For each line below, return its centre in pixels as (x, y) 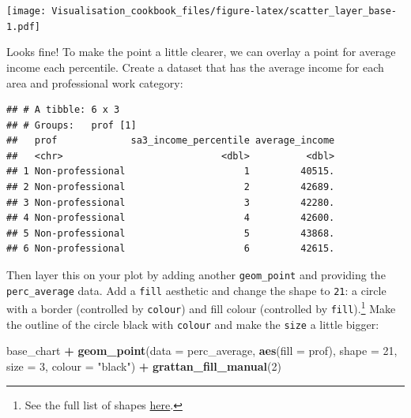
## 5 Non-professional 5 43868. (171, 233)
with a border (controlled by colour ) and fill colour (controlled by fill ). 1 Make (201, 307)
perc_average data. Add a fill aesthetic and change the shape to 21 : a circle (196, 290)
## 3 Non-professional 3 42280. (171, 202)
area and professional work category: (95, 82)
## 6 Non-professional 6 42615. (171, 249)
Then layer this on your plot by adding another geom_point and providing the (196, 275)
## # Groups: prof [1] (72, 125)
